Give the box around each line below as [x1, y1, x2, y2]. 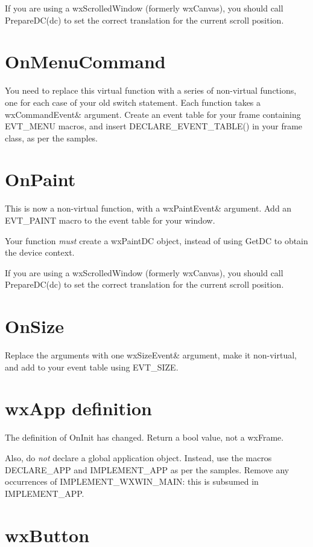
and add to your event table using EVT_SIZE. [5, 360, 179, 373]
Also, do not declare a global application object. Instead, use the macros [5, 452, 272, 464]
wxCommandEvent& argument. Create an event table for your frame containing [5, 108, 301, 120]
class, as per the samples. [5, 131, 98, 144]
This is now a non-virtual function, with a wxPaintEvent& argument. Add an [5, 202, 292, 215]
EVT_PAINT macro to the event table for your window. [5, 214, 215, 226]
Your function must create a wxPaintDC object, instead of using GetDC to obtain [5, 234, 308, 247]
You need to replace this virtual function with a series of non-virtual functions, [5, 84, 297, 97]
